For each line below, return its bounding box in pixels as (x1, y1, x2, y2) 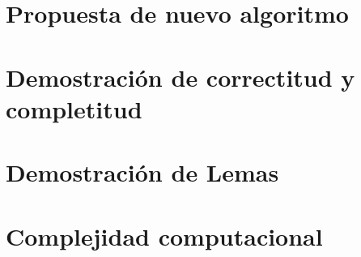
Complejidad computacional (6, 219, 323, 252)
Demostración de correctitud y (6, 60, 355, 93)
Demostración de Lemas (6, 156, 279, 189)
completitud (6, 92, 142, 125)
